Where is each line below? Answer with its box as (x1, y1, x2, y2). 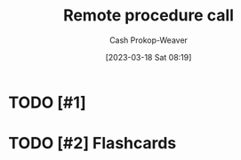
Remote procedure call (62, 5, 235, 26)
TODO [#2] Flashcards (8, 133, 177, 154)
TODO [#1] (8, 92, 86, 112)
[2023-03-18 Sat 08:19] (105, 52, 192, 62)
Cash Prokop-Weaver (108, 35, 189, 45)
